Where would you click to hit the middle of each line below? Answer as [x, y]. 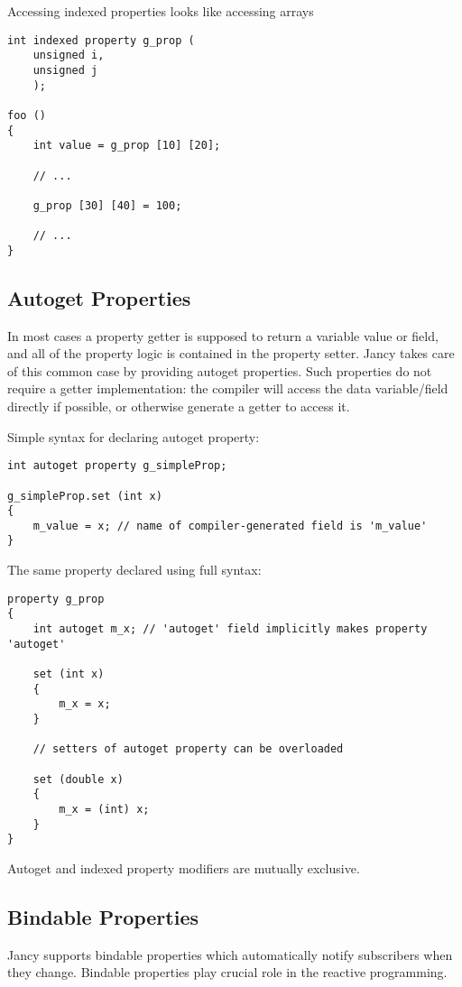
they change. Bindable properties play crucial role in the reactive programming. [227, 972]
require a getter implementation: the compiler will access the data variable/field [228, 388]
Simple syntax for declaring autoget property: [134, 436]
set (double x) [78, 779]
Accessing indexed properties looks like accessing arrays [161, 11]
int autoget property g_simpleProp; [117, 466]
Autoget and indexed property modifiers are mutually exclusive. [184, 867]
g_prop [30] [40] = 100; [107, 205]
